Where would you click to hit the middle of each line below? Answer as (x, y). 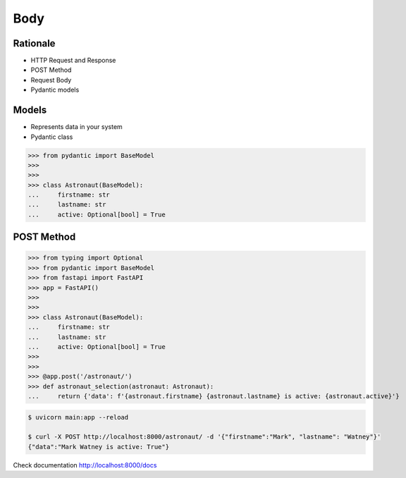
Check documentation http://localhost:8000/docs (85, 465)
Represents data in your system (76, 127)
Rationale (34, 43)
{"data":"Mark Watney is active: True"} (98, 447)
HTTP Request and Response (73, 61)
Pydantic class (52, 137)
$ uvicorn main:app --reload (78, 417)
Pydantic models (55, 90)
